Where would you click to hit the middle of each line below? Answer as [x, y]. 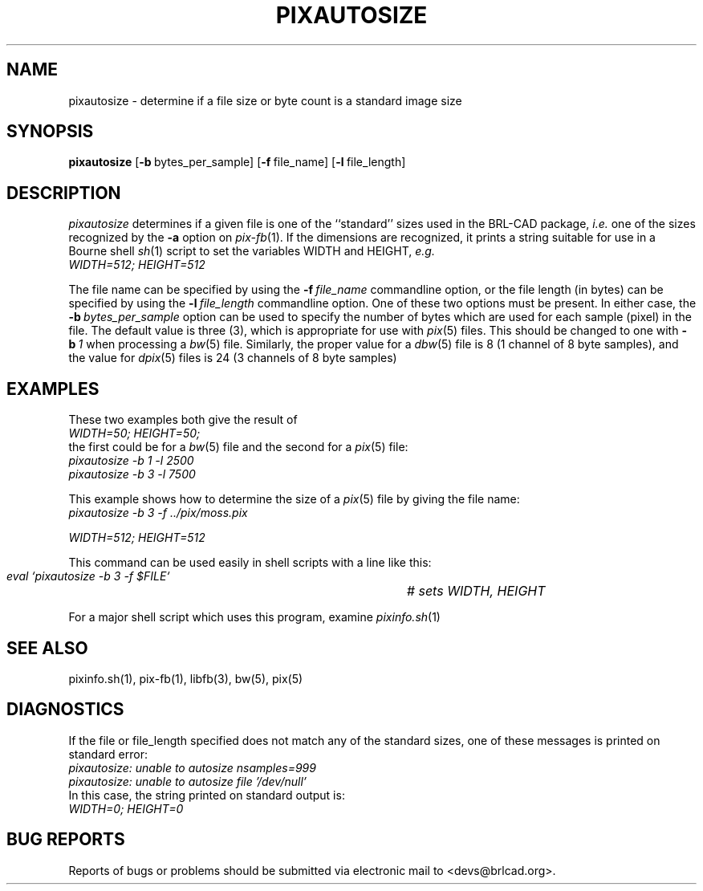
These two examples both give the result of [183, 420]
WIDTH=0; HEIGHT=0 [126, 808]
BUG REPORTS [66, 840]
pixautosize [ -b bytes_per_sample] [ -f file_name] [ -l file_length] [237, 162]
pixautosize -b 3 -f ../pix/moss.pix [158, 513]
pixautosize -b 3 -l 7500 [132, 474]
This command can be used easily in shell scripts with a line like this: [250, 563]
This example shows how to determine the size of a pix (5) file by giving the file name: [294, 499]
